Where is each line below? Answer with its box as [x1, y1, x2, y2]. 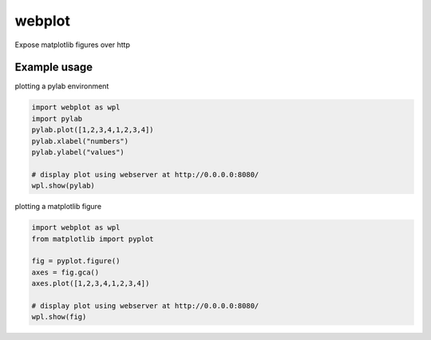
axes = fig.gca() [31, 267, 100, 277]
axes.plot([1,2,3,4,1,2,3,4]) [31, 279, 150, 288]
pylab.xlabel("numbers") [31, 136, 129, 145]
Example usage [14, 61, 93, 74]
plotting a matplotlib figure [14, 202, 102, 212]
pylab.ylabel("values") [31, 148, 125, 156]
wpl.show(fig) [31, 312, 87, 322]
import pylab [31, 114, 83, 123]
